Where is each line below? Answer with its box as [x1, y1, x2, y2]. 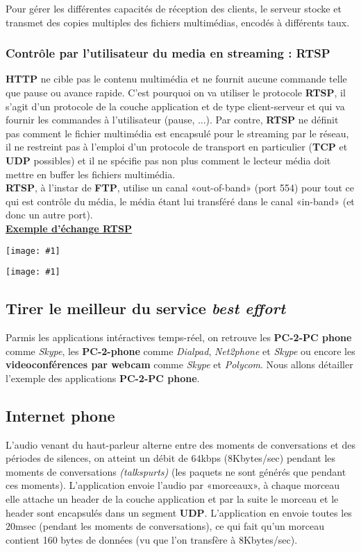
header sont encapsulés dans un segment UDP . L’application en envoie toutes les [6, 505, 352, 519]
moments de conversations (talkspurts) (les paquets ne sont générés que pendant [6, 464, 346, 478]
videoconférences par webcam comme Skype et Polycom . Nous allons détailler [6, 357, 353, 372]
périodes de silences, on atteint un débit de [6, 451, 188, 465]
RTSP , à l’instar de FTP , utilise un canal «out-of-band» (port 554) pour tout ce [6, 180, 354, 195]
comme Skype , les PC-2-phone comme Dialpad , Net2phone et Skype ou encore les [6, 343, 355, 358]
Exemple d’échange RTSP [6, 221, 132, 235]
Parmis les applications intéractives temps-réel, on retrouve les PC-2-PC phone [6, 330, 352, 345]
